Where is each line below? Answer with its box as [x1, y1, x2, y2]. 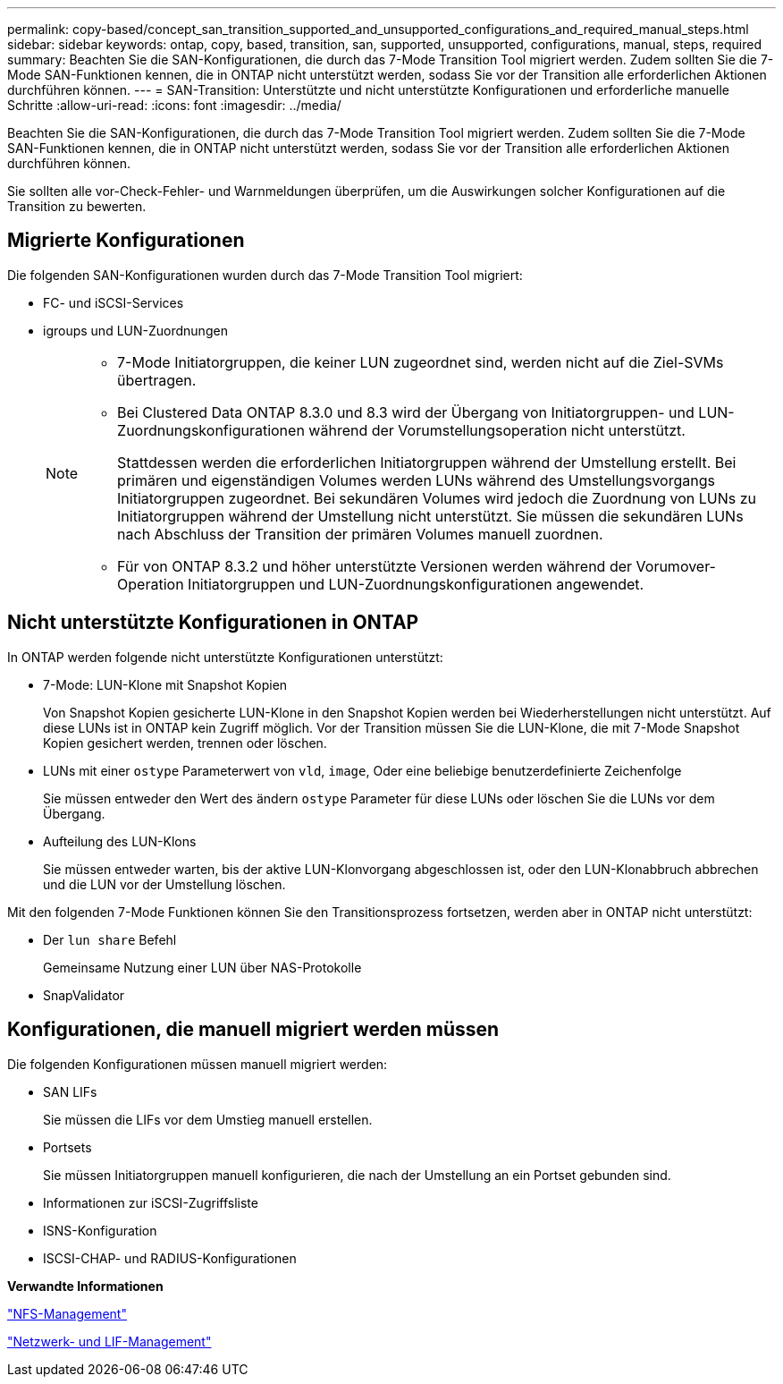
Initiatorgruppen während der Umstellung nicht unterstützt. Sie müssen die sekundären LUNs [117, 506, 744, 525]
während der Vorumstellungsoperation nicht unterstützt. [308, 420, 686, 439]
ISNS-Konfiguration [43, 1222, 157, 1238]
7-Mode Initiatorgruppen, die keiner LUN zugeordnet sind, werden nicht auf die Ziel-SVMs [117, 352, 724, 371]
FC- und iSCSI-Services [43, 294, 184, 310]
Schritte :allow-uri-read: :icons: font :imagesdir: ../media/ [7, 98, 341, 113]
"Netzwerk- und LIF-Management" [7, 1333, 212, 1349]
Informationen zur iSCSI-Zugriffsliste [43, 1194, 258, 1210]
